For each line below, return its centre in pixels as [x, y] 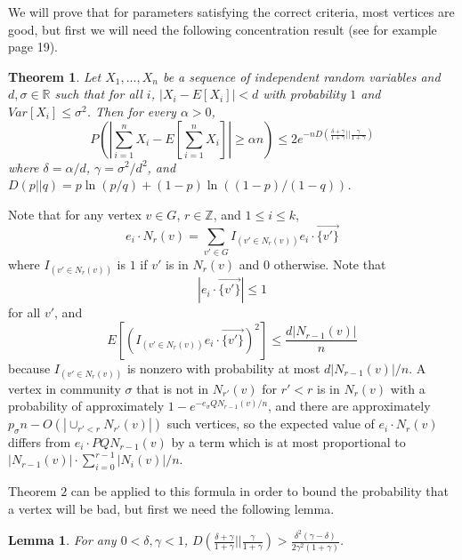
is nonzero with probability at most [223, 368]
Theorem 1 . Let [55, 76]
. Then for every [131, 111]
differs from [40, 441]
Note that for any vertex [75, 214]
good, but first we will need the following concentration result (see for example [223, 29]
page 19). [33, 47]
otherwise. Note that [330, 264]
